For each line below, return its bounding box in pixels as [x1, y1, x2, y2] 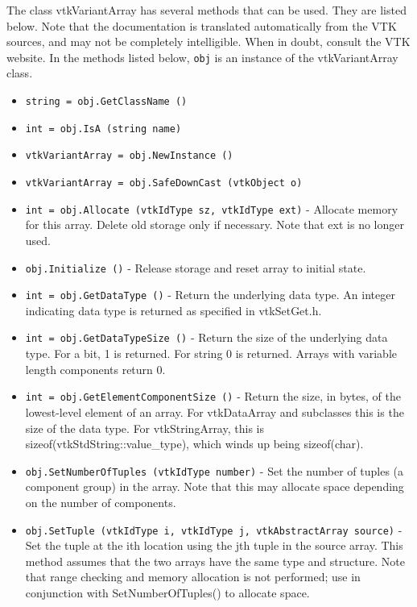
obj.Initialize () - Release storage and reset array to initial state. [25, 259, 366, 276]
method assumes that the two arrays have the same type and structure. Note [25, 552, 405, 569]
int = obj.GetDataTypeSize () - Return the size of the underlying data [25, 329, 388, 346]
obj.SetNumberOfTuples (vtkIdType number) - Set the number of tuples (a [25, 462, 404, 479]
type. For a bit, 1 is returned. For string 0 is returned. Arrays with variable [25, 345, 397, 362]
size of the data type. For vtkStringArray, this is [25, 419, 264, 436]
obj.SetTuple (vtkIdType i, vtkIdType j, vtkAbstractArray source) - [25, 521, 403, 538]
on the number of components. [25, 493, 176, 510]
